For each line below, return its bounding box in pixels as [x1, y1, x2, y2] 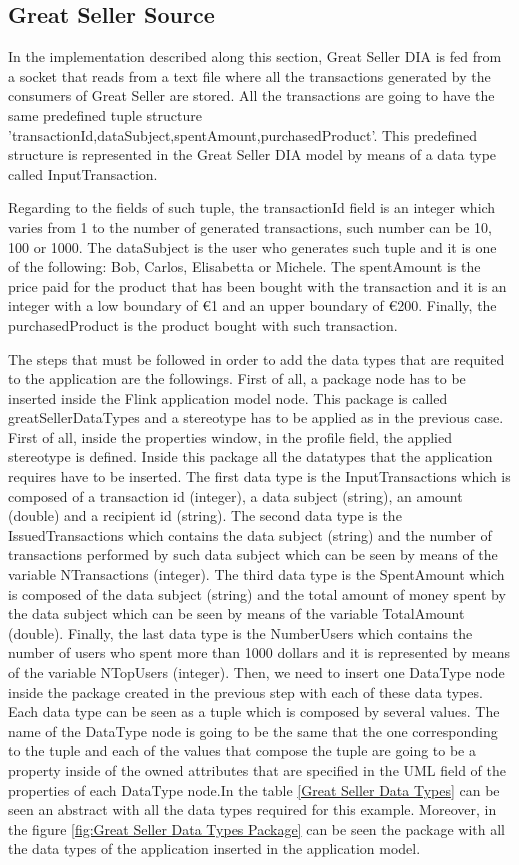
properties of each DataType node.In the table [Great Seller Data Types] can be [8, 779, 500, 800]
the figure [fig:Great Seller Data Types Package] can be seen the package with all [8, 818, 505, 839]
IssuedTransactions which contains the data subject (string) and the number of [8, 524, 492, 545]
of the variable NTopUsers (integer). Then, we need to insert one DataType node [8, 662, 505, 683]
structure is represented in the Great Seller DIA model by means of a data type [8, 144, 497, 165]
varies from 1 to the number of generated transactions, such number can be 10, [8, 216, 492, 237]
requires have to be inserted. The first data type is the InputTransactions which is [8, 466, 511, 487]
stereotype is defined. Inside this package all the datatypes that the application [8, 446, 493, 467]
